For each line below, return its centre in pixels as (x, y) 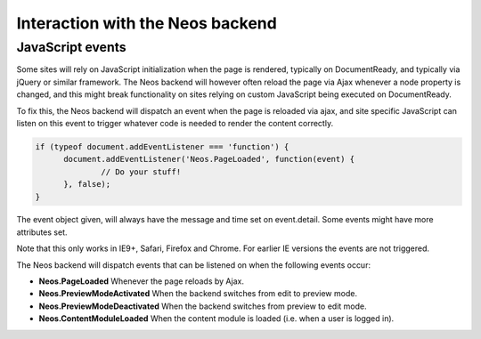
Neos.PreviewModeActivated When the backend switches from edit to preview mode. (198, 294)
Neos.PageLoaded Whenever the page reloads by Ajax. (142, 281)
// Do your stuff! (141, 172)
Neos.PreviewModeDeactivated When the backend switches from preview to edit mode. (203, 306)
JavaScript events (71, 47)
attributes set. (42, 232)
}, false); (87, 184)
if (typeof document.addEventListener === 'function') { (162, 146)
